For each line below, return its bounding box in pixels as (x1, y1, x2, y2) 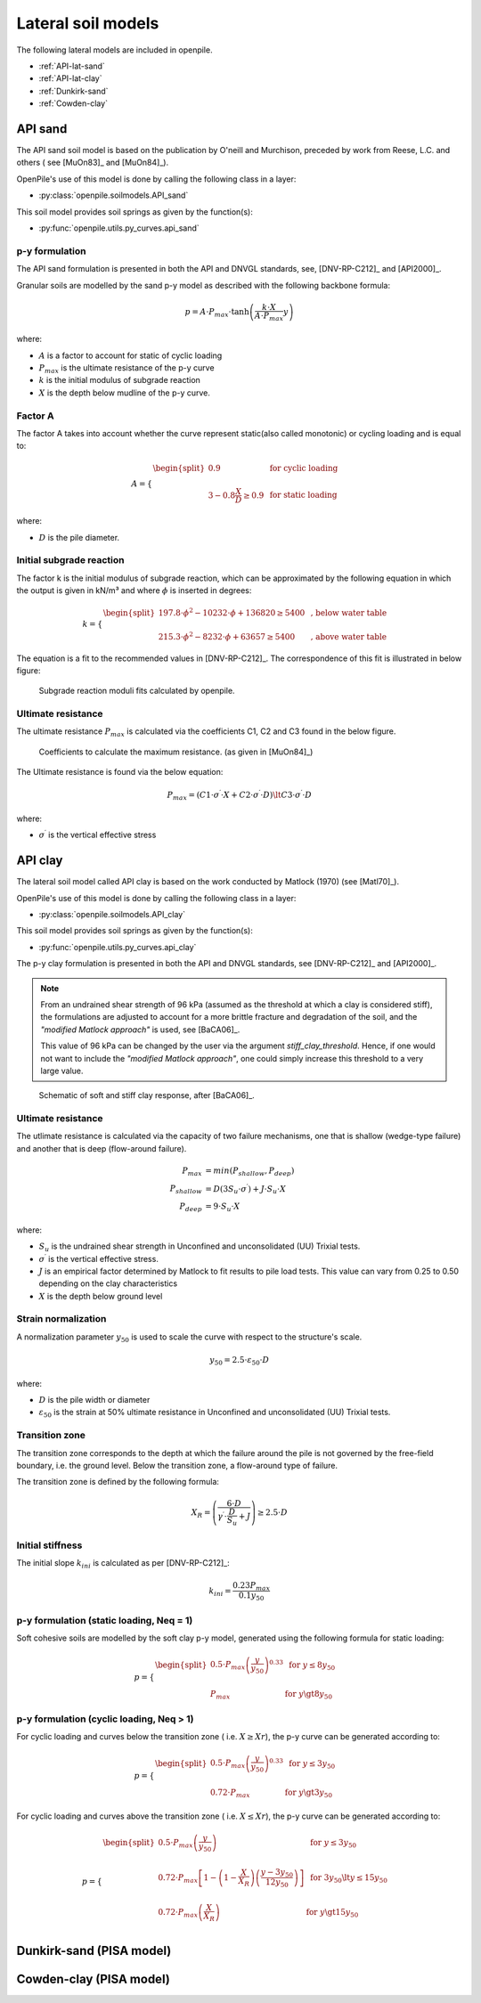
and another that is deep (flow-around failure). (16, 1143, 187, 1153)
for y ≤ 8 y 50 (289, 1659, 336, 1672)
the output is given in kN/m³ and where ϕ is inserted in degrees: (16, 585, 252, 596)
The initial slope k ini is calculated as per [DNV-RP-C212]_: (16, 1558, 231, 1571)
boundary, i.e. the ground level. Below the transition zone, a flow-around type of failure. (16, 1460, 338, 1470)
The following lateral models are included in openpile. (16, 45, 213, 55)
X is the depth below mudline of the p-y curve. (38, 387, 211, 398)
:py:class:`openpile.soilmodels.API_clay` (38, 909, 186, 920)
